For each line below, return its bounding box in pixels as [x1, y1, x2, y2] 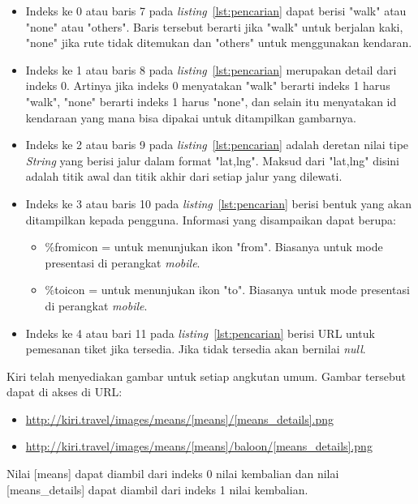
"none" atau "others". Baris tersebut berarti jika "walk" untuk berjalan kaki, [25, 18, 403, 35]
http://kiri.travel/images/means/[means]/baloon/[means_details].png [25, 438, 373, 455]
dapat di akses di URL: [6, 383, 123, 400]
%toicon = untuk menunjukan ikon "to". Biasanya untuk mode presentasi [45, 281, 410, 298]
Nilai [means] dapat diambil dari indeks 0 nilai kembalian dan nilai [6, 465, 339, 482]
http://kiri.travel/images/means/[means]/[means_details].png [25, 410, 334, 427]
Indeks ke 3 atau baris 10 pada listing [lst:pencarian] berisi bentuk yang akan [25, 194, 412, 211]
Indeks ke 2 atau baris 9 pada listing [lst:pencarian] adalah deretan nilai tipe [25, 136, 409, 153]
